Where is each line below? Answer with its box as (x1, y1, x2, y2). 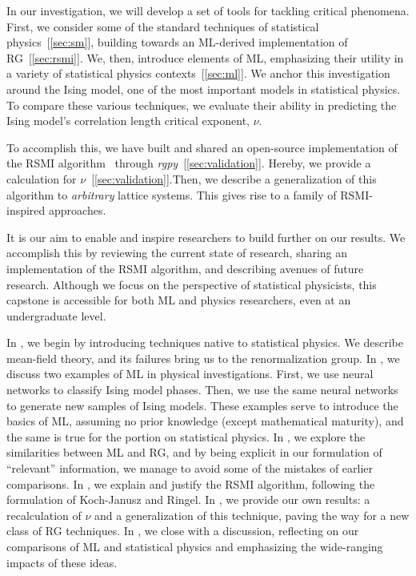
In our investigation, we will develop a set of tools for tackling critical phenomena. (6, 2, 410, 18)
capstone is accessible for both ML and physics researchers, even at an (6, 292, 351, 308)
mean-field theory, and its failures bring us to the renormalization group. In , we (6, 349, 400, 366)
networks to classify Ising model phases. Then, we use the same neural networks (6, 381, 398, 398)
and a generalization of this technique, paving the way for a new (94, 506, 410, 523)
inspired (6, 202, 46, 219)
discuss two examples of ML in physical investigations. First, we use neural (6, 365, 374, 382)
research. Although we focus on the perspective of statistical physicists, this (6, 276, 377, 292)
